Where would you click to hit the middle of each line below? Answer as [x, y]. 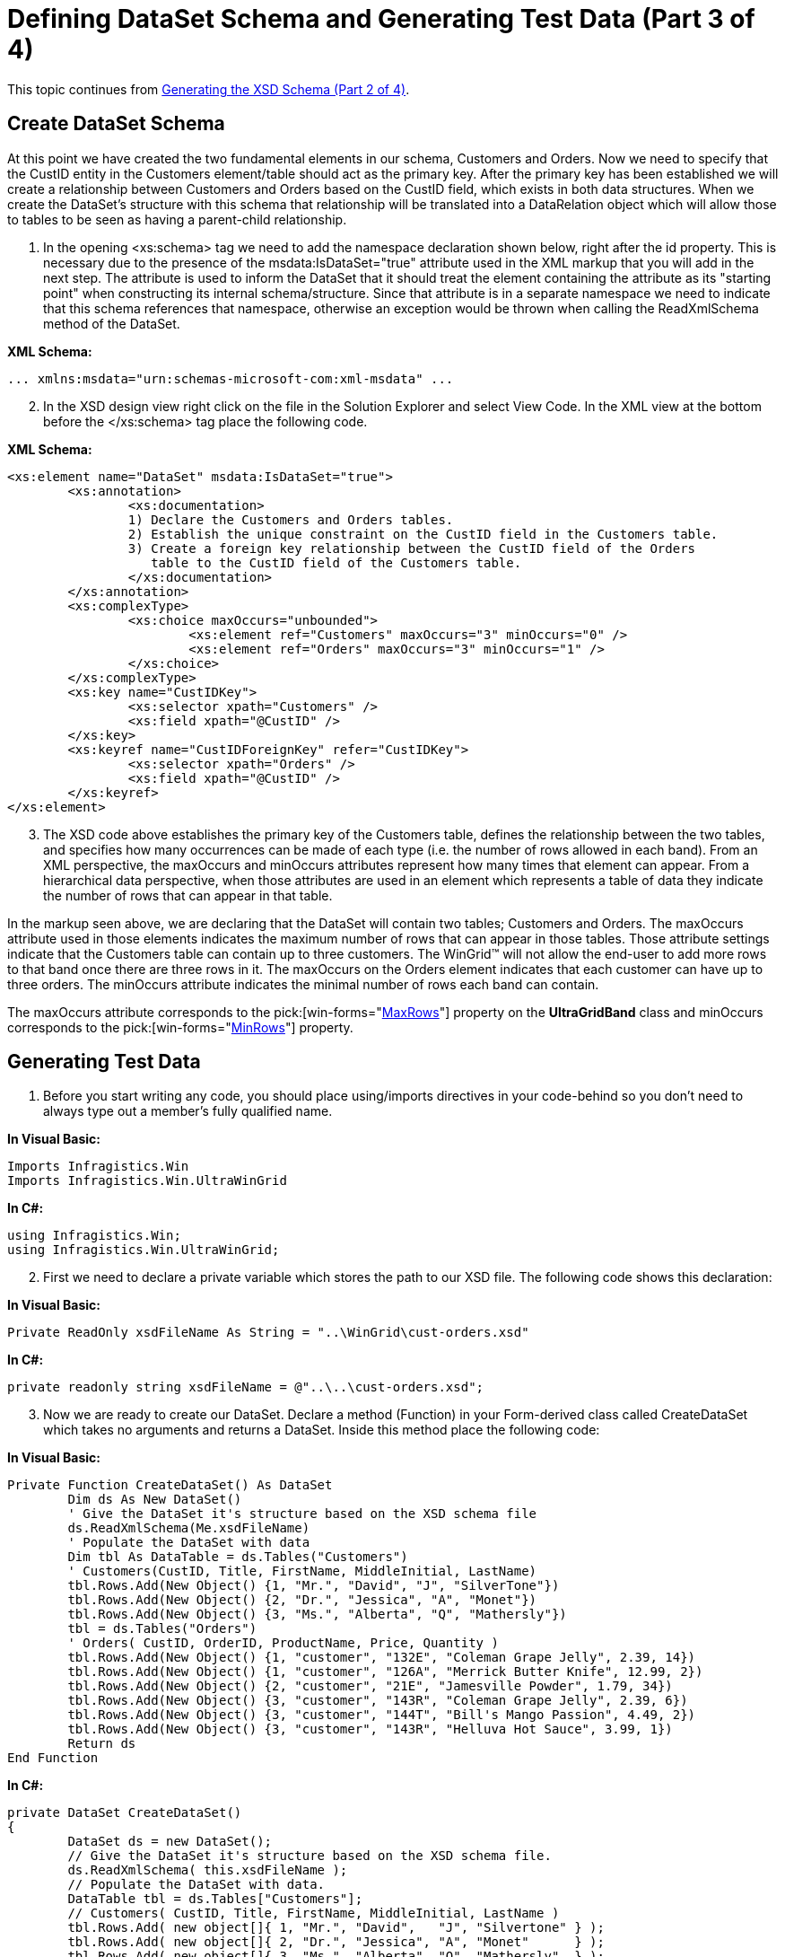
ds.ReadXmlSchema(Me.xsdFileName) [189, 1528]
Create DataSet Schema [116, 124]
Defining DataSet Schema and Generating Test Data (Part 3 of [381, 19]
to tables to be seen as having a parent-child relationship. [177, 219]
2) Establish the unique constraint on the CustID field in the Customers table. [423, 534]
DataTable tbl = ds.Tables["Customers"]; [215, 1899]
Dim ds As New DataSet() [155, 1500]
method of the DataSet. [112, 323]
